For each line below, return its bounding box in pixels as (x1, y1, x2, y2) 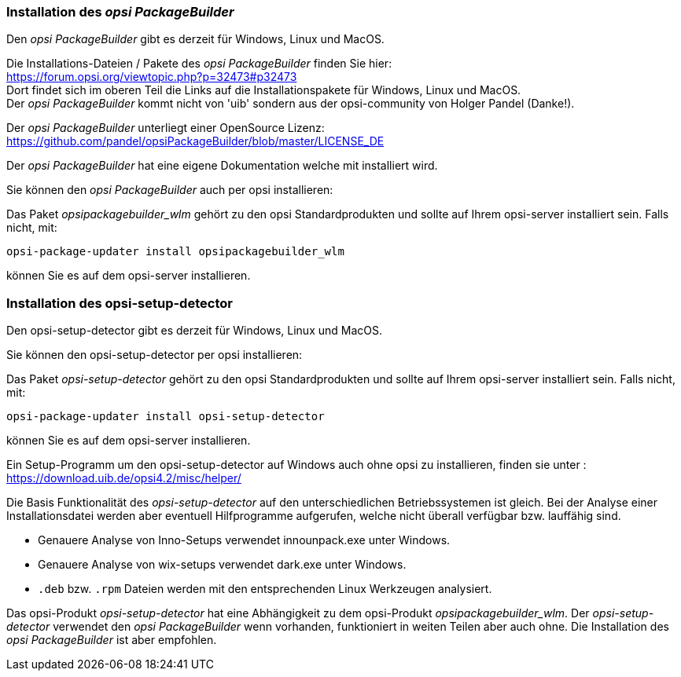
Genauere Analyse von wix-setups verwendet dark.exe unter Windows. (38, 558, 407, 572)
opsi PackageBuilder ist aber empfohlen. (6, 633, 217, 647)
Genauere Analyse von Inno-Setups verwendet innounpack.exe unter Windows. (38, 533, 451, 547)
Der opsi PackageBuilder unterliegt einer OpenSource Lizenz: (6, 121, 325, 135)
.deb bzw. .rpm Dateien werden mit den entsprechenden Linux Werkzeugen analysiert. (38, 582, 492, 596)
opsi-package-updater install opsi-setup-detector (6, 410, 325, 423)
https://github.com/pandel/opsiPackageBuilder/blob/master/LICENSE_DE (6, 134, 385, 148)
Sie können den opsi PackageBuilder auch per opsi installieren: (6, 183, 333, 197)
